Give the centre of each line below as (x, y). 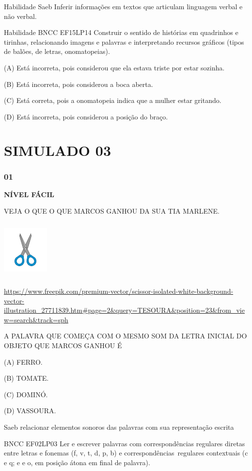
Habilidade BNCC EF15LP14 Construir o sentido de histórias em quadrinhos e (121, 32)
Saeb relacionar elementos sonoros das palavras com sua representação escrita (119, 427)
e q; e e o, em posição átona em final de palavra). (77, 462)
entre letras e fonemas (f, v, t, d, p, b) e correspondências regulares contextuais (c (126, 453)
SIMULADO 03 (57, 150)
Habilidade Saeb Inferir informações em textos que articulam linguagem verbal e (123, 6)
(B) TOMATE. (26, 378)
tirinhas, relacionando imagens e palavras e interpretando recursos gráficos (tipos (124, 42)
